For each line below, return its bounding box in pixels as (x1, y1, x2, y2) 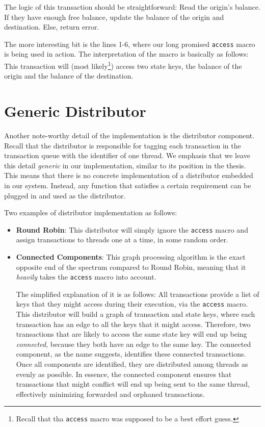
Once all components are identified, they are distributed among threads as (16, 359, 248, 369)
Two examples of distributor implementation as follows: (4, 207, 177, 218)
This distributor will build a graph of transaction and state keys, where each (16, 309, 255, 319)
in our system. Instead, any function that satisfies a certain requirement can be (4, 180, 251, 190)
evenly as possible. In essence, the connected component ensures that (16, 368, 232, 379)
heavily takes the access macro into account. (16, 271, 156, 282)
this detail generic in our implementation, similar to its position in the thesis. (4, 160, 246, 170)
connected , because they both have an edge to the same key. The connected (16, 338, 251, 349)
